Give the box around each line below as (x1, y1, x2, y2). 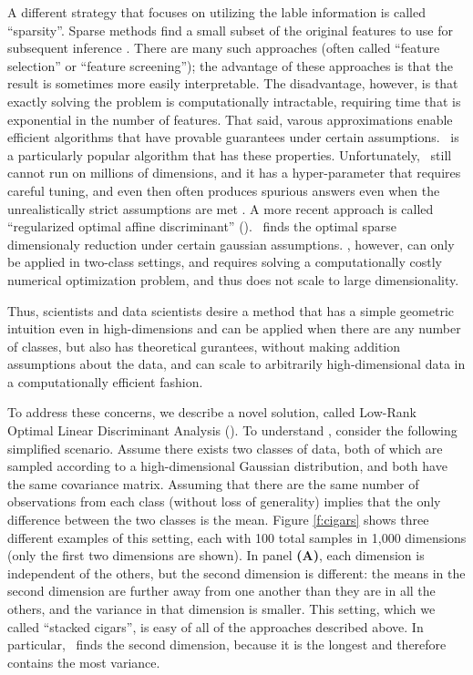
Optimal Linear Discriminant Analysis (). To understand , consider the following (7, 421, 458, 440)
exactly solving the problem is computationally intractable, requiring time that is (7, 91, 461, 110)
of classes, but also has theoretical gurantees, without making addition (7, 336, 401, 355)
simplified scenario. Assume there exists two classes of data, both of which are (7, 438, 443, 457)
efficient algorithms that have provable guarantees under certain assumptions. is (7, 128, 459, 147)
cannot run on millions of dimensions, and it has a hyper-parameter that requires (7, 163, 461, 182)
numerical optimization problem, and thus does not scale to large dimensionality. (7, 270, 459, 289)
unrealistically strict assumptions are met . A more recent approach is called (7, 199, 434, 218)
